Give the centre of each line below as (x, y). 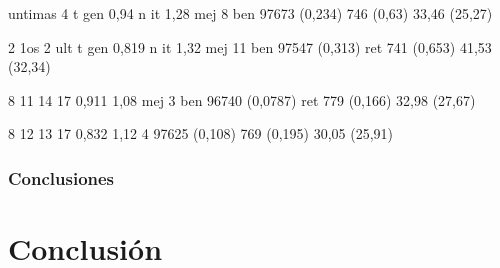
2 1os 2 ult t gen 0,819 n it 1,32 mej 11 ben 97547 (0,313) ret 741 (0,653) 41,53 (250, 46)
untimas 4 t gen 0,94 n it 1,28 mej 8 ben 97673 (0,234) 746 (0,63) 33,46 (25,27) (250, 13)
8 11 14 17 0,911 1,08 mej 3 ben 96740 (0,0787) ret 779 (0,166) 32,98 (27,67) (242, 99)
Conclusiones (61, 177)
